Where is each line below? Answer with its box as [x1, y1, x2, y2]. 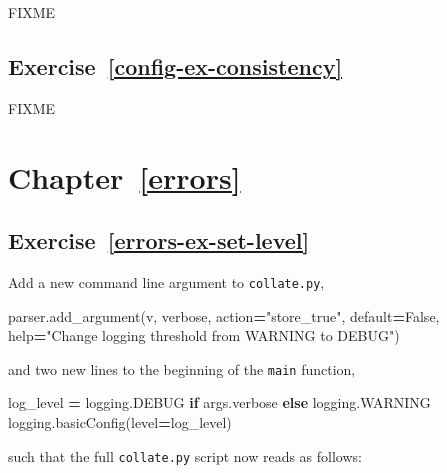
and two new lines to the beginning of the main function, [8, 358, 356, 379]
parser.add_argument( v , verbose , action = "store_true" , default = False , [8, 305, 440, 326]
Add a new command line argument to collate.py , [8, 271, 325, 292]
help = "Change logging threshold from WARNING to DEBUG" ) [8, 325, 400, 346]
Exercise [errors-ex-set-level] [8, 225, 310, 256]
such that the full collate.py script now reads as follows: [8, 445, 362, 466]
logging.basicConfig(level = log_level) [8, 412, 232, 433]
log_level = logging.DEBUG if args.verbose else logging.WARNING [8, 392, 431, 413]
